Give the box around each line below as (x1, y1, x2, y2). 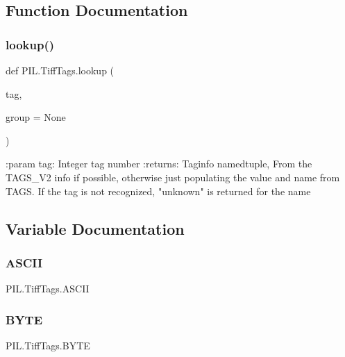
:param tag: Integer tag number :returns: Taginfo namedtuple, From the (6, 156, 312, 171)
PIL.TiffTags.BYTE (6, 338, 90, 352)
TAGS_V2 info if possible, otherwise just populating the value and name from (6, 169, 340, 184)
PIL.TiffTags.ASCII (6, 281, 90, 296)
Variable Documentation (6, 217, 185, 239)
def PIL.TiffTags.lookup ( (6, 63, 115, 77)
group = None (6, 110, 66, 124)
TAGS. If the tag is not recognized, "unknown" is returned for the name (6, 183, 311, 198)
